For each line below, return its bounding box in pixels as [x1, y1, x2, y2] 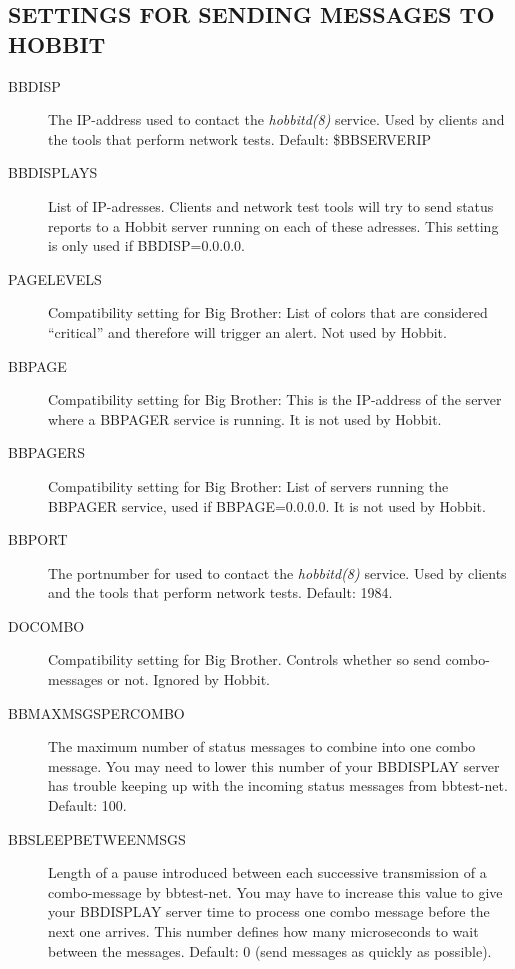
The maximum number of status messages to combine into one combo [48, 736, 476, 757]
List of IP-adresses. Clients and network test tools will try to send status [48, 195, 494, 216]
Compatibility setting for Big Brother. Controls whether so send [48, 649, 441, 670]
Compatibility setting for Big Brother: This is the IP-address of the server [48, 389, 502, 410]
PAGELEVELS [8, 268, 102, 289]
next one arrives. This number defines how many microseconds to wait [48, 921, 479, 941]
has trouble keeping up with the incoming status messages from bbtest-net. [48, 775, 508, 796]
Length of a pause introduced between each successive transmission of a [48, 862, 487, 883]
